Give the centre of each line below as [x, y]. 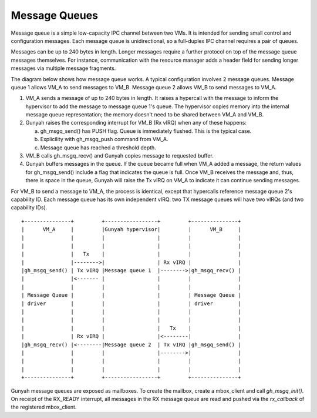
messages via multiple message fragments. [63, 68]
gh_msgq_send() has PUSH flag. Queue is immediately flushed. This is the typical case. [146, 131]
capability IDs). [29, 208]
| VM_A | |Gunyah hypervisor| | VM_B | [131, 230]
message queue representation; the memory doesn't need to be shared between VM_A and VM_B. [145, 115]
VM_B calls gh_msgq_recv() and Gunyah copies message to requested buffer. [119, 156]
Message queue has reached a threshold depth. [98, 148]
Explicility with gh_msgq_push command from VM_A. [104, 139]
